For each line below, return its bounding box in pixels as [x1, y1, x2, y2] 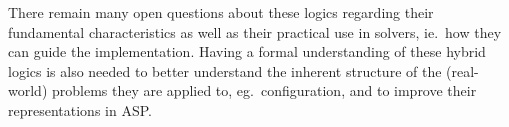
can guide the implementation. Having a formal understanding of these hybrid [8, 41, 486, 62]
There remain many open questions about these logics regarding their [8, 2, 434, 22]
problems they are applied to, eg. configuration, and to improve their [51, 80, 477, 101]
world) [8, 80, 48, 101]
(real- [446, 60, 479, 81]
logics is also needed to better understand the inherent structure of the [8, 60, 442, 81]
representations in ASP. [8, 99, 152, 120]
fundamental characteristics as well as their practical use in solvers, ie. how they [8, 21, 502, 42]
